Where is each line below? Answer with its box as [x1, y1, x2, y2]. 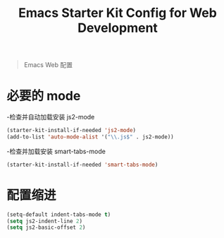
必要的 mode [6, 88, 81, 104]
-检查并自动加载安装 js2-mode [6, 113, 95, 121]
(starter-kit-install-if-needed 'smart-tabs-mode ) [6, 161, 158, 168]
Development [77, 20, 158, 36]
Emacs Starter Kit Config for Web [18, 5, 218, 21]
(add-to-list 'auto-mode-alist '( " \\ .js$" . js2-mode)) [6, 133, 174, 141]
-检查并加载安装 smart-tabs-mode [6, 147, 106, 155]
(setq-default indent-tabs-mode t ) [6, 210, 111, 218]
